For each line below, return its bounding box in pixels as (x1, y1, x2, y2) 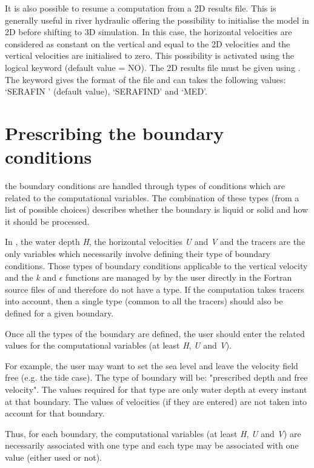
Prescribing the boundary (5, 120, 224, 145)
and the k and (5, 271, 57, 284)
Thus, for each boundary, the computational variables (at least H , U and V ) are (5, 427, 301, 440)
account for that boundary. (5, 407, 105, 420)
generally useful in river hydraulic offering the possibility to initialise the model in (5, 13, 309, 26)
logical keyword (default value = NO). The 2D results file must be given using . (5, 61, 301, 73)
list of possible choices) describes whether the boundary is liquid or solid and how (5, 203, 309, 216)
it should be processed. (5, 215, 90, 227)
